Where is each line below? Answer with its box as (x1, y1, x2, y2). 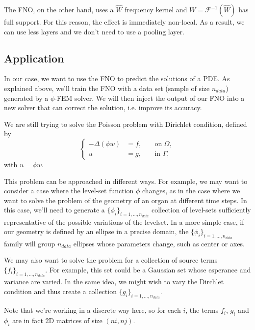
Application (4, 50, 64, 65)
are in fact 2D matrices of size (12, 315, 102, 326)
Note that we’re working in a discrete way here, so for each (4, 305, 181, 315)
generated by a (4, 92, 49, 103)
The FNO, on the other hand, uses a (4, 4, 114, 14)
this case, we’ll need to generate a (4, 205, 105, 215)
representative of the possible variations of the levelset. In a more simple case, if (4, 216, 244, 227)
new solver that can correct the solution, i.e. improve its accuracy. (4, 102, 202, 113)
